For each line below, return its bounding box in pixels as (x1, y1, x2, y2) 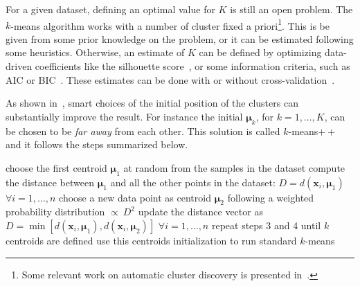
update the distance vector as (138, 204, 263, 219)
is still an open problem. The (230, 2, 353, 16)
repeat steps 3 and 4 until (211, 217, 321, 232)
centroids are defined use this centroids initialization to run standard (6, 233, 297, 247)
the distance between (6, 175, 95, 189)
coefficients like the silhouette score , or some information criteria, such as (35, 59, 350, 73)
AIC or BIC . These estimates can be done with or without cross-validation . (6, 72, 335, 87)
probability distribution (6, 204, 105, 219)
